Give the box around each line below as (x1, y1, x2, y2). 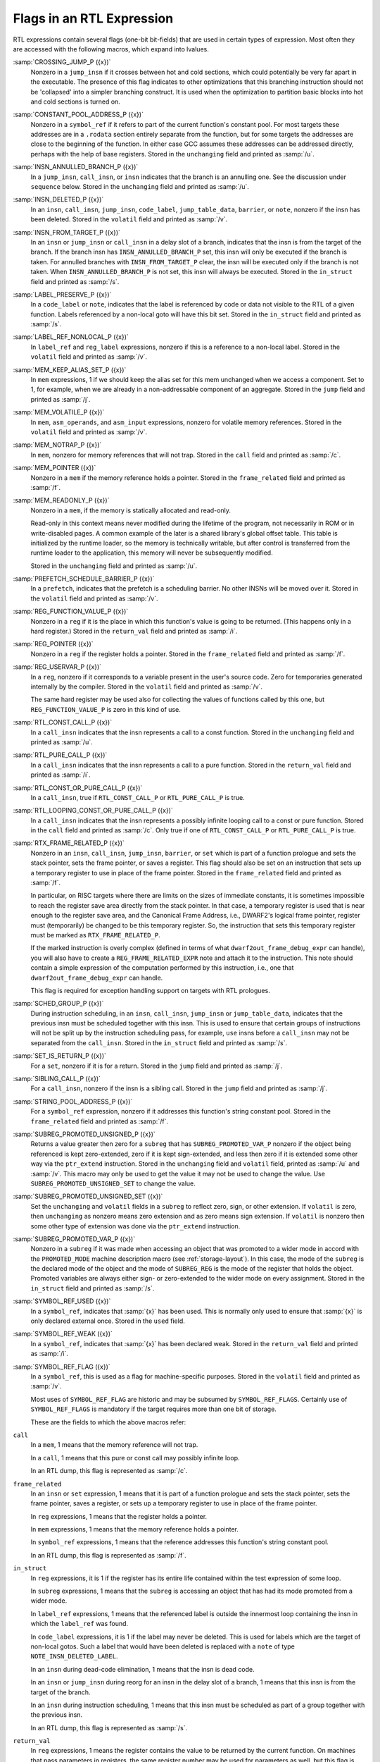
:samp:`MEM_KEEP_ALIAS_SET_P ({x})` (13, 365, 127, 374)
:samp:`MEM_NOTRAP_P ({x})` (13, 440, 102, 449)
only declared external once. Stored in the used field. (30, 1317, 186, 1325)
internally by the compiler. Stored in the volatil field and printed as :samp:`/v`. (30, 682, 263, 691)
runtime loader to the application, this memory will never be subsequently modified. (30, 548, 274, 557)
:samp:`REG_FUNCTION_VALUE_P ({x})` (13, 607, 129, 616)
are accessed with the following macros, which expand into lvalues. (13, 44, 209, 53)
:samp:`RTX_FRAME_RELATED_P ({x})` (13, 839, 125, 847)
